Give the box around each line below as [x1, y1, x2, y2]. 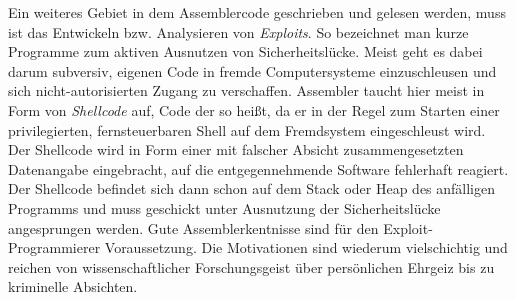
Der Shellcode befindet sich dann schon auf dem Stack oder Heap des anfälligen [8, 178, 496, 199]
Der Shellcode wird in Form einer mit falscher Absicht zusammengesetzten [8, 139, 464, 160]
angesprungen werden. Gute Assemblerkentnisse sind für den [8, 217, 379, 238]
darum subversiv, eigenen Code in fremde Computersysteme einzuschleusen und [8, 60, 497, 81]
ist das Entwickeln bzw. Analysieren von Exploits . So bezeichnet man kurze [8, 21, 469, 42]
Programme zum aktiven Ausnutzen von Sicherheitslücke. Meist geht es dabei [8, 41, 483, 62]
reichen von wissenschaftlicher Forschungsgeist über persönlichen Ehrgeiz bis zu [8, 256, 495, 277]
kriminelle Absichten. [8, 276, 138, 297]
